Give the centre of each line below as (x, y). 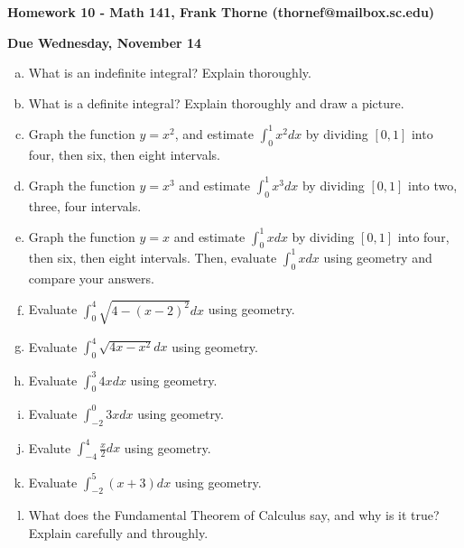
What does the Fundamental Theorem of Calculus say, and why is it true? (234, 515)
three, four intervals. (85, 205)
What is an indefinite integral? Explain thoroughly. (170, 73)
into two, (433, 185)
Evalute (50, 447)
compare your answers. (91, 278)
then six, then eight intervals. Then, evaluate (153, 257)
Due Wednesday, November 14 (105, 42)
